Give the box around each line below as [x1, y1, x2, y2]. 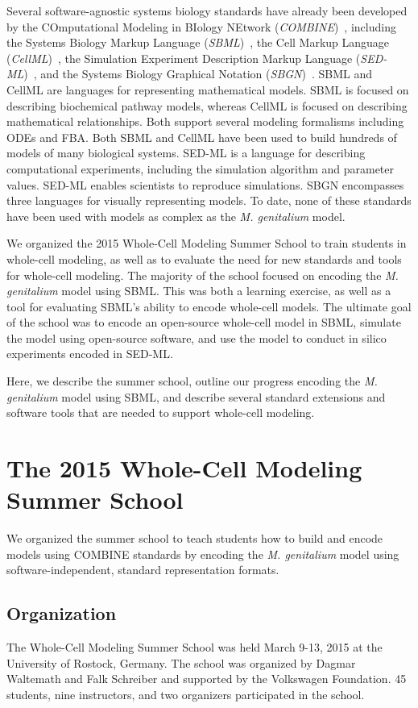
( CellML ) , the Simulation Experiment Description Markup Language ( [6, 49, 361, 66]
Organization [6, 601, 117, 626]
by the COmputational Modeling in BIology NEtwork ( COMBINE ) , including [6, 18, 396, 35]
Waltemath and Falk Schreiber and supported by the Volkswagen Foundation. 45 [6, 670, 407, 687]
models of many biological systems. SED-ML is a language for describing [6, 144, 366, 161]
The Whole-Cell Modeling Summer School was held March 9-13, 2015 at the [6, 639, 383, 656]
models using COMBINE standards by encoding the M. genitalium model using [6, 545, 399, 562]
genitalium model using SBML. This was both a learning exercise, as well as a [6, 282, 391, 299]
